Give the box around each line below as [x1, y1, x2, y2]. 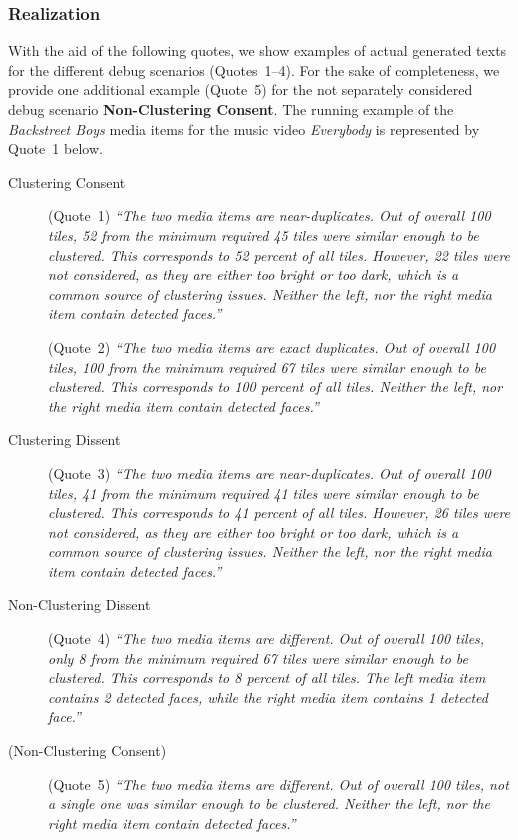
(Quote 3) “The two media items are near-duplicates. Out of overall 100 [48, 462, 491, 483]
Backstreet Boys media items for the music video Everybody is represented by [8, 118, 480, 139]
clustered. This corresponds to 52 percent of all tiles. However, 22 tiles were [48, 244, 511, 265]
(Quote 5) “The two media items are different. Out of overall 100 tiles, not [48, 773, 509, 794]
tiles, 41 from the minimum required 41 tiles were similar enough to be [48, 482, 479, 503]
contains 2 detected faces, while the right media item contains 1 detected [48, 686, 488, 707]
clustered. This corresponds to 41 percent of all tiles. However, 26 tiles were [48, 502, 511, 523]
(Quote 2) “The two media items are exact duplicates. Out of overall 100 [48, 336, 496, 357]
